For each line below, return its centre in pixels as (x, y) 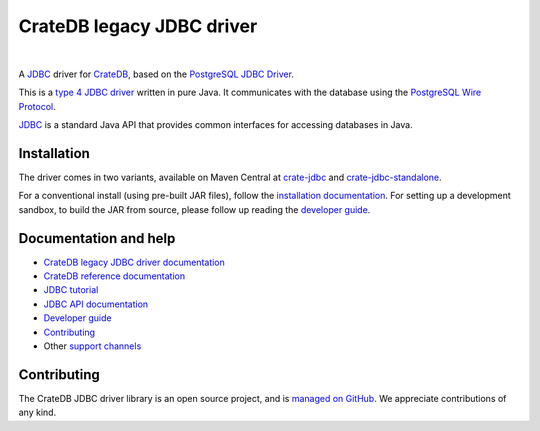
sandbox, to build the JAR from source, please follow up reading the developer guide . (194, 209)
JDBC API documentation (96, 304)
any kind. (37, 412)
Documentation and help (97, 238)
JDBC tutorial (71, 290)
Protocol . (37, 106)
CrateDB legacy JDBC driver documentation (134, 262)
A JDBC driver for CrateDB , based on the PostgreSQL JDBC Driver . (156, 74)
